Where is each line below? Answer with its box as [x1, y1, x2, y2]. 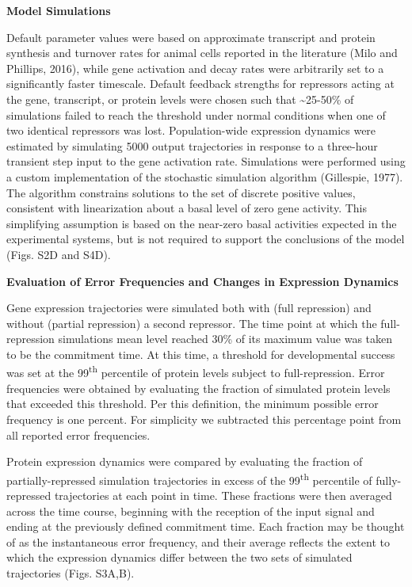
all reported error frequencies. [6, 426, 151, 443]
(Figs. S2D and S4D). [6, 246, 111, 262]
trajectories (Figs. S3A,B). [6, 564, 135, 581]
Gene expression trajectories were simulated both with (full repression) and [6, 299, 372, 316]
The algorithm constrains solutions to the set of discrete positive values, [6, 184, 356, 200]
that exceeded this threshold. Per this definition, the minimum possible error [6, 395, 379, 412]
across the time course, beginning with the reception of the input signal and [6, 502, 375, 519]
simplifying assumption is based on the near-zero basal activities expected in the [6, 215, 397, 231]
